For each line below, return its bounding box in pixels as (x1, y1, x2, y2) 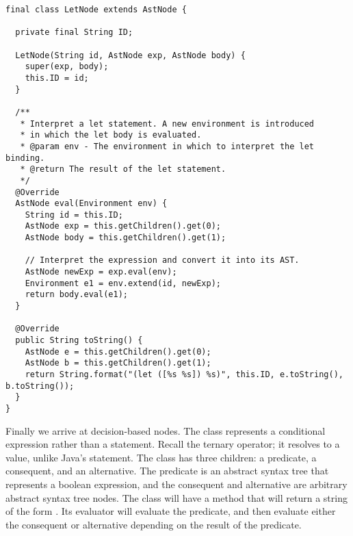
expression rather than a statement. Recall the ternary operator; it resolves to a (5, 437, 340, 451)
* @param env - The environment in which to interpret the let (20, 141, 315, 151)
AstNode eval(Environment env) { (15, 199, 168, 209)
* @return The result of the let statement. (20, 164, 226, 175)
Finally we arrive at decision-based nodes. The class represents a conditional (5, 423, 326, 437)
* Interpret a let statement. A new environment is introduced (20, 118, 315, 129)
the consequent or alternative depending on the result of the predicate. (5, 517, 302, 531)
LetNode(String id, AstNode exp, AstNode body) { (15, 50, 246, 60)
